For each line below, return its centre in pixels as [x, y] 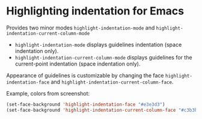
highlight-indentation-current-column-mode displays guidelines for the [103, 57]
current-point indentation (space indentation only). [78, 64]
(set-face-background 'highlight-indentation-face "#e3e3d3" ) [86, 104]
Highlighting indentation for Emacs [95, 11]
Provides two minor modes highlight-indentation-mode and [81, 28]
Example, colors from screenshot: [48, 93]
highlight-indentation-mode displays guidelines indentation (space [98, 44]
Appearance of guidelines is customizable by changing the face [85, 75]
